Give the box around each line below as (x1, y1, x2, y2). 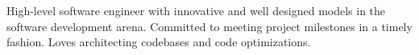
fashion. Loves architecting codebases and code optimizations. (6, 33, 311, 50)
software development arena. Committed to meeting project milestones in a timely (6, 18, 413, 34)
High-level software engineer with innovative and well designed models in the (6, 2, 386, 18)
